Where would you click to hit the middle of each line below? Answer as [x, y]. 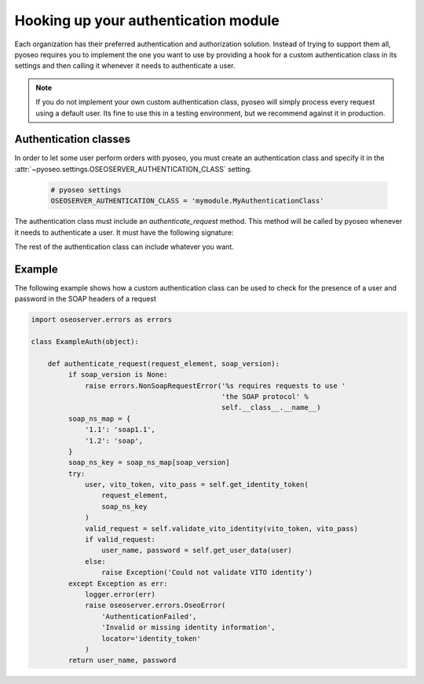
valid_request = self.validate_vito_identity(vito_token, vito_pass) [222, 529]
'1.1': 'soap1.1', [121, 430]
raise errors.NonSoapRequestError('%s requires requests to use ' [216, 386]
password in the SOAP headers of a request [86, 299]
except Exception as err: [118, 583]
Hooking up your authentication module [147, 20]
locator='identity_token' [151, 638]
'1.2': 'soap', [114, 441]
